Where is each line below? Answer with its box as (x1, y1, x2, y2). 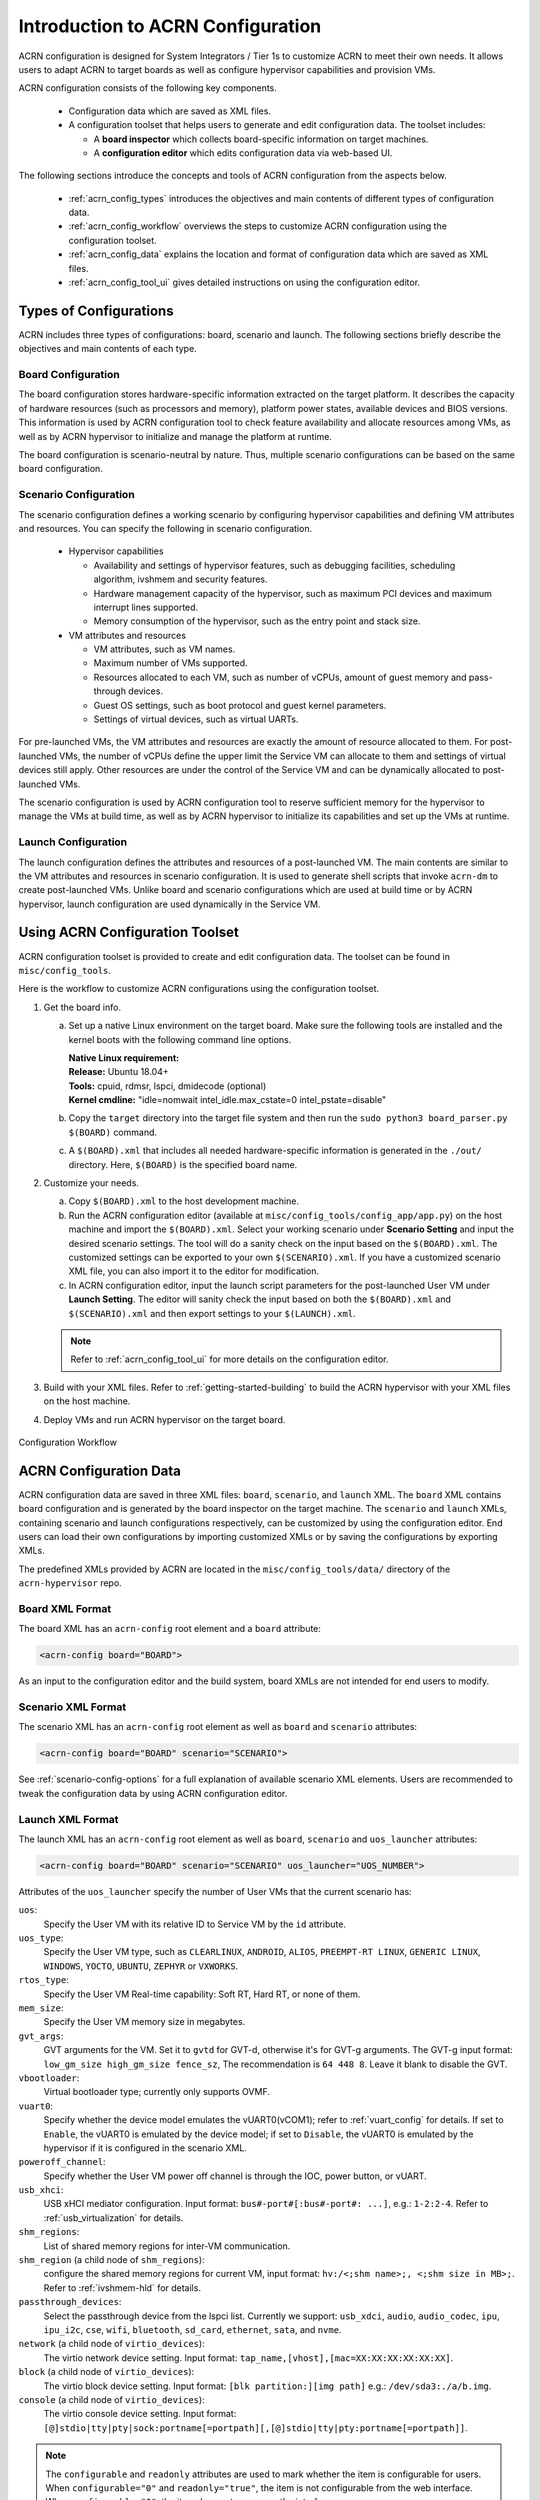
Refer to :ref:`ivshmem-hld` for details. (43, 2281, 202, 2294)
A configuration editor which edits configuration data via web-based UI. (93, 146, 393, 159)
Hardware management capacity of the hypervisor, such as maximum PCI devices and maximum (93, 587, 492, 599)
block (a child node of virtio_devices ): (18, 2366, 195, 2378)
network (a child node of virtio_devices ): (18, 2338, 205, 2350)
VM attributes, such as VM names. (93, 643, 236, 655)
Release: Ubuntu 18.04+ (68, 1066, 169, 1078)
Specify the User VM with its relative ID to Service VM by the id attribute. (43, 1918, 347, 1930)
